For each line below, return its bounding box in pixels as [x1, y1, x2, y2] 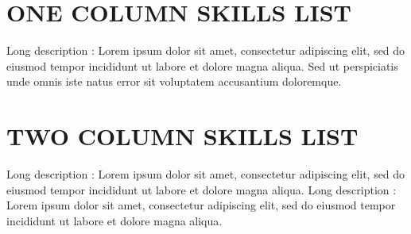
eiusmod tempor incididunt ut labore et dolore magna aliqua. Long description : [6, 181, 397, 198]
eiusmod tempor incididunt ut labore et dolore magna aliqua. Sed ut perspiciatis [6, 57, 398, 74]
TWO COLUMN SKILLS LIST [6, 120, 359, 152]
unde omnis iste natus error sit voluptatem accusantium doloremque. [6, 73, 342, 90]
